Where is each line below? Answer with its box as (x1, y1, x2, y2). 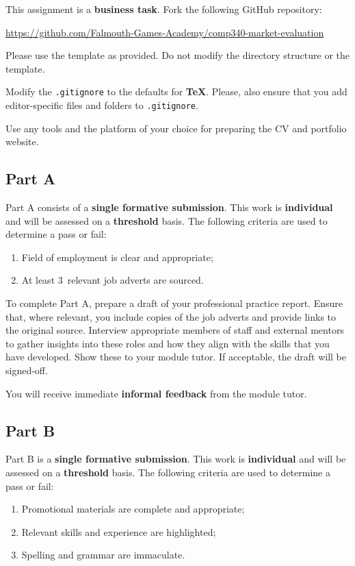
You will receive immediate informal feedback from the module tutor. (5, 386, 307, 400)
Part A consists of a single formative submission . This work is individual (5, 200, 333, 214)
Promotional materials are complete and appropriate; (21, 502, 245, 516)
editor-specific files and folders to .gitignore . (5, 98, 198, 112)
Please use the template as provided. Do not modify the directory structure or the (5, 48, 350, 62)
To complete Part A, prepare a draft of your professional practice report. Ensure (5, 296, 343, 310)
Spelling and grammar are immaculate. (21, 547, 185, 562)
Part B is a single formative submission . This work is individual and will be (5, 452, 346, 466)
